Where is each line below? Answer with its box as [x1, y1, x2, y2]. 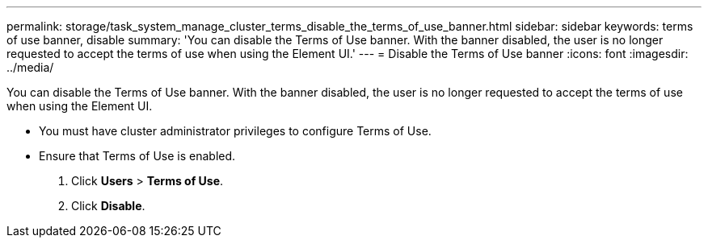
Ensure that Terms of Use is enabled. [39, 149, 236, 163]
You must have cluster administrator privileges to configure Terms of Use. [39, 124, 432, 138]
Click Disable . [71, 199, 145, 213]
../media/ [6, 60, 54, 74]
